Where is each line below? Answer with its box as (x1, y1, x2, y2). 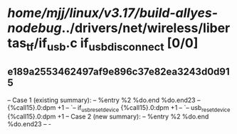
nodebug (7, 20, 62, 36)
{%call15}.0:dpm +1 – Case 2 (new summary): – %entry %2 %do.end (7, 112, 209, 121)
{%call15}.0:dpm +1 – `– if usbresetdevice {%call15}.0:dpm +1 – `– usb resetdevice (7, 103, 231, 113)
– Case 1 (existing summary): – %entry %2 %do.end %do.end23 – (7, 96, 201, 104)
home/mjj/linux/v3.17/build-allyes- (7, 5, 218, 21)
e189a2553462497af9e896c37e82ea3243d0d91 (7, 66, 230, 78)
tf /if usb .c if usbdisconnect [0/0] (26, 35, 199, 54)
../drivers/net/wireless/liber (61, 20, 231, 36)
